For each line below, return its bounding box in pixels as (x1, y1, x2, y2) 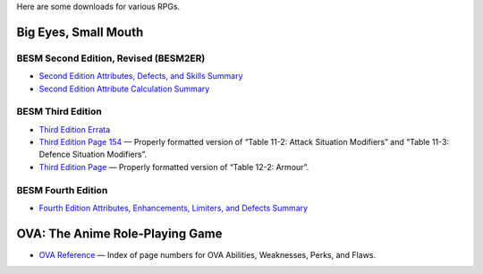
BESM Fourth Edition (16, 184, 108, 196)
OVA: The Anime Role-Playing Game (16, 226, 223, 241)
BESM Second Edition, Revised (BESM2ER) (16, 52, 206, 64)
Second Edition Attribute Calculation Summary (38, 83, 210, 94)
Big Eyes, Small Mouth (16, 24, 144, 39)
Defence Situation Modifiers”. (38, 149, 148, 160)
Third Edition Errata (38, 124, 111, 134)
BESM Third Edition (16, 106, 102, 118)
